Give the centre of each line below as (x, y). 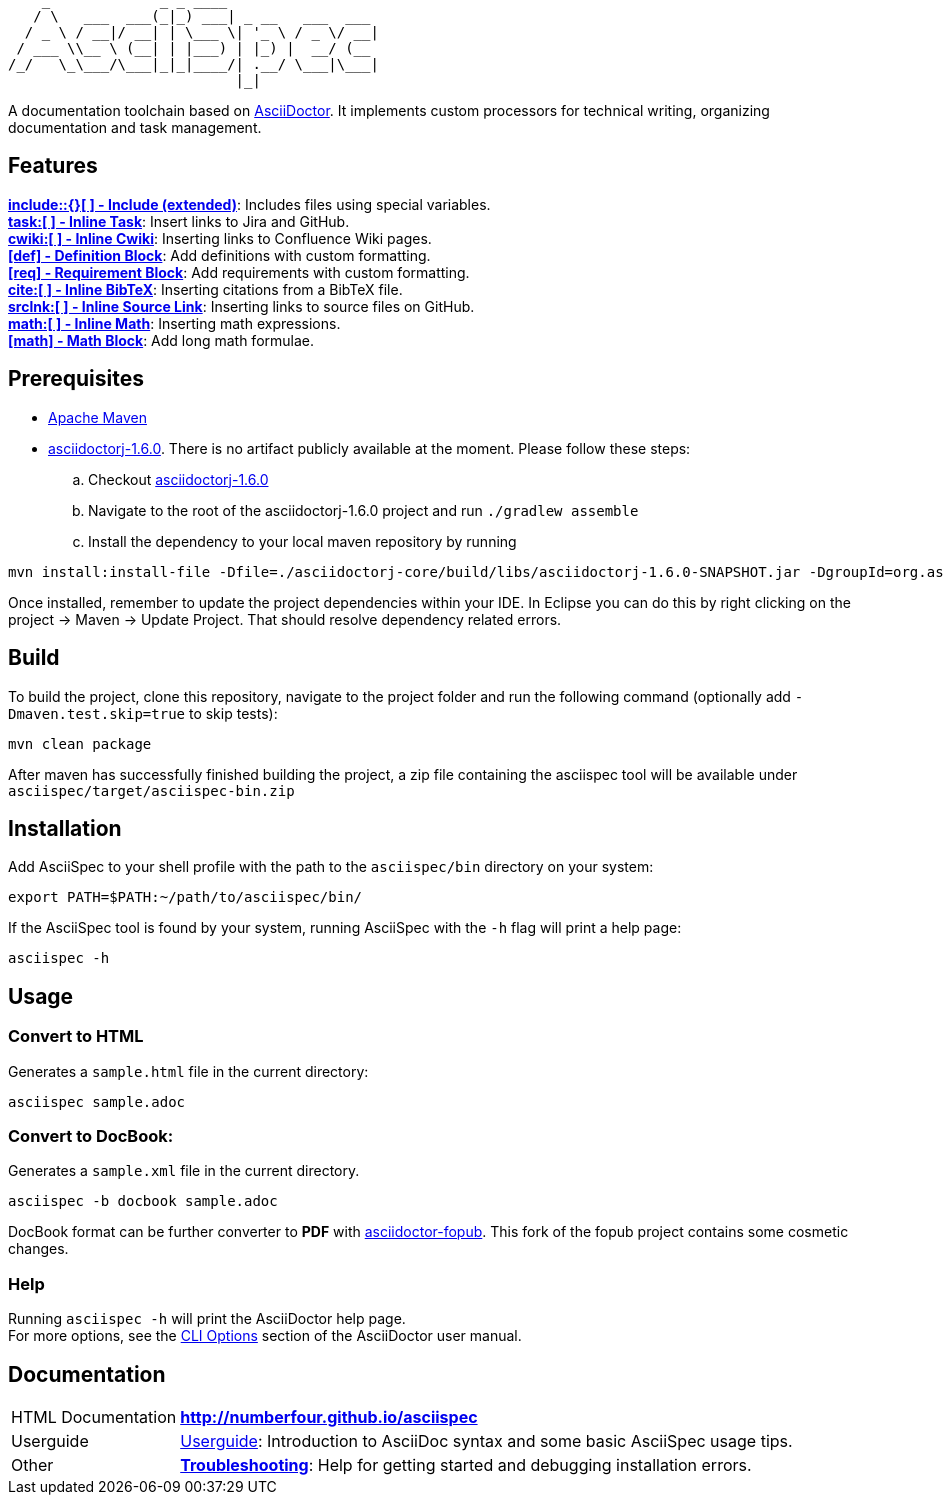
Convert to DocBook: (91, 1135)
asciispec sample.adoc (97, 1101)
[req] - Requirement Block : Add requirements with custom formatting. (239, 272)
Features (53, 166)
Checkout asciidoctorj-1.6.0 (178, 479)
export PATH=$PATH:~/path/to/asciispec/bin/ (185, 897)
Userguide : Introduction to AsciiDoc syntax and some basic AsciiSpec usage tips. (486, 1440)
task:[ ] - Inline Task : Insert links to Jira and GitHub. (179, 221)
